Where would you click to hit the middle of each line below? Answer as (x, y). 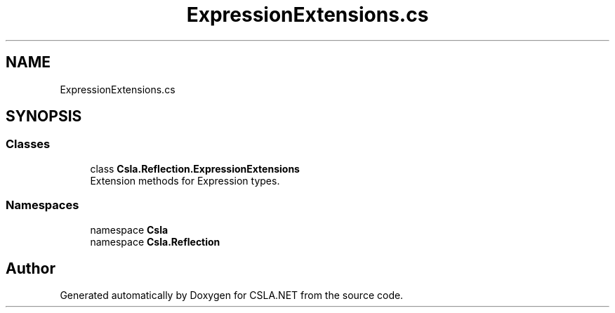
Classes (28, 144)
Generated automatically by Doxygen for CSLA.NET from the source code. (232, 295)
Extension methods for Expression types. (185, 180)
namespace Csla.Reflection (155, 241)
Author (31, 268)
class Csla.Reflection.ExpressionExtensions (195, 168)
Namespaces (42, 205)
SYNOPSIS (44, 116)
